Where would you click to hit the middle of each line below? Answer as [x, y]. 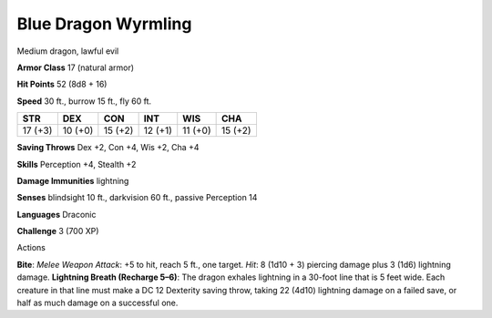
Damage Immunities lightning [73, 180]
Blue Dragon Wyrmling [104, 24]
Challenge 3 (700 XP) [58, 231]
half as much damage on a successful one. [97, 303]
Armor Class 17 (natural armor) [76, 67]
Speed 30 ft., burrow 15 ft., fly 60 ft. [84, 101]
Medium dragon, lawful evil [68, 51]
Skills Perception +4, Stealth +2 [77, 164]
